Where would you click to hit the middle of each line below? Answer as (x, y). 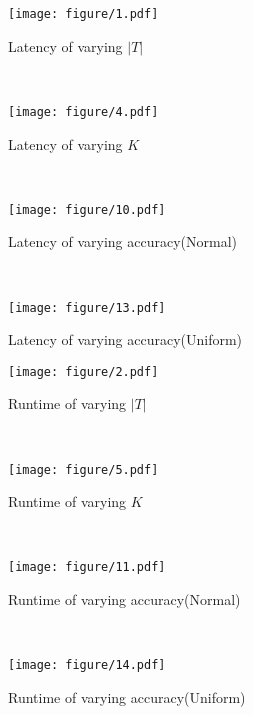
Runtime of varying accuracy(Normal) (124, 599)
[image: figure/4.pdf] (83, 111)
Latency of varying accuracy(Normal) (122, 241)
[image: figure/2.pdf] (83, 371)
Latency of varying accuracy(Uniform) (125, 339)
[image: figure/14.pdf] (87, 665)
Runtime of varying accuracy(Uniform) (127, 696)
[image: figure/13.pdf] (87, 307)
